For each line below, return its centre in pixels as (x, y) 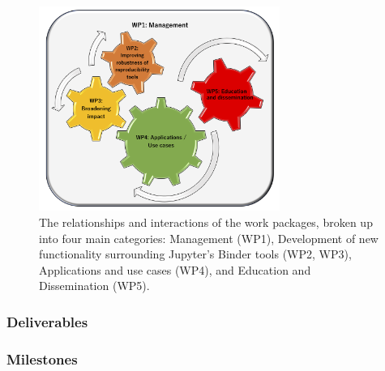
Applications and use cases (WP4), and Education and (175, 269)
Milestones (42, 358)
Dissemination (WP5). (94, 286)
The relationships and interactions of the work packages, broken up (206, 222)
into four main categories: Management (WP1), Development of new (209, 238)
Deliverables (47, 321)
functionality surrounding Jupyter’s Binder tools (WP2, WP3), (195, 254)
